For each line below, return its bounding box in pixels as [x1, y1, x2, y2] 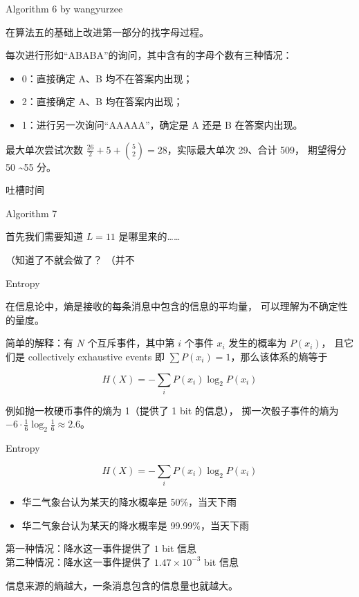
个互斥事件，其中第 [87, 336, 175, 350]
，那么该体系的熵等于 [230, 349, 328, 363]
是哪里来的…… [118, 229, 181, 244]
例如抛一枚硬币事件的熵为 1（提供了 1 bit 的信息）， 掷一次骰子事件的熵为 [6, 403, 339, 417]
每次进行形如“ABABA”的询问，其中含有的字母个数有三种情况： [6, 48, 293, 62]
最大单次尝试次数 [6, 142, 83, 156]
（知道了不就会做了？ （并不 [6, 252, 135, 266]
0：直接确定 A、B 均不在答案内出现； [21, 71, 193, 85]
